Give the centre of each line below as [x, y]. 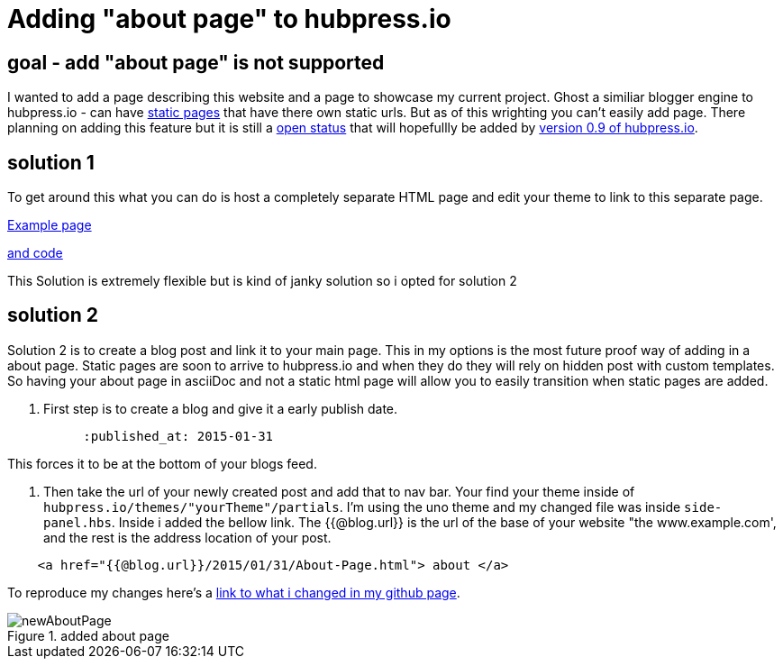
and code [35, 253]
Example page [50, 225]
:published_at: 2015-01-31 [178, 436]
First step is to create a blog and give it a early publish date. [221, 408]
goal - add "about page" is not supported [196, 62]
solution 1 [51, 162]
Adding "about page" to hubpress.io [229, 19]
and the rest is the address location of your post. [187, 537]
